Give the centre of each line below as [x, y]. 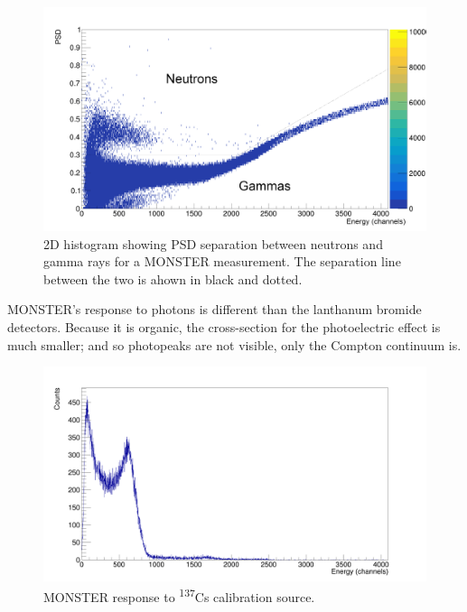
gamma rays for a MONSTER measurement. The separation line [222, 261]
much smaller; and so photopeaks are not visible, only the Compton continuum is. [234, 344]
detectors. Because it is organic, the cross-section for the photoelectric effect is [224, 326]
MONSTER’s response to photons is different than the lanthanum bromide [215, 309]
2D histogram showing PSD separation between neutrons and [213, 243]
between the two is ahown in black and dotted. [173, 278]
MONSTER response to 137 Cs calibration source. [179, 596]
